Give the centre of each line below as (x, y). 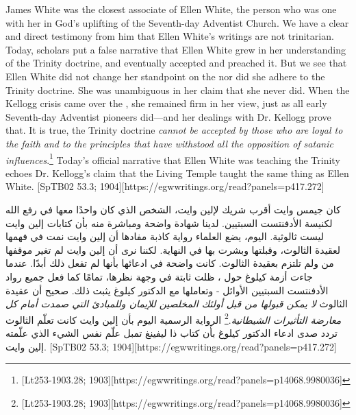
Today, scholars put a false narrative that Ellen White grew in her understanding (176, 49)
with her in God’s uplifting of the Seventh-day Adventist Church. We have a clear (177, 22)
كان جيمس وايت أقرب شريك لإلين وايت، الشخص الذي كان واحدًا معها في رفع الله (173, 209)
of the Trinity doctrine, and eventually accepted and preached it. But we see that (176, 63)
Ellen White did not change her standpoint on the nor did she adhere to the (165, 76)
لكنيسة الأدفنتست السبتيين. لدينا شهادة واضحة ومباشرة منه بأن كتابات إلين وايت (169, 223)
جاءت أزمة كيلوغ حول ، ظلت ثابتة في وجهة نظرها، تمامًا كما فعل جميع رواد (159, 276)
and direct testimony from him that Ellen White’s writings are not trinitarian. (170, 36)
